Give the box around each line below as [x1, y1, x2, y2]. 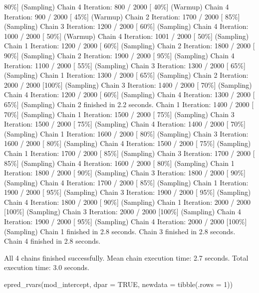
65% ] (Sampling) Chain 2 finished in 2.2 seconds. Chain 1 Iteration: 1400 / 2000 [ [4, 99, 254, 109]
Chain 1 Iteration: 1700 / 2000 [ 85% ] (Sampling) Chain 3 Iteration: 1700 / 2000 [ [4, 147, 255, 158]
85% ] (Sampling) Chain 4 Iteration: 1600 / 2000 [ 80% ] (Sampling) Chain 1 [4, 157, 235, 168]
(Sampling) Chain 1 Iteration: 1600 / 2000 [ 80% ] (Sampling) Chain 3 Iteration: [4, 128, 249, 139]
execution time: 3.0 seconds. [4, 262, 89, 273]
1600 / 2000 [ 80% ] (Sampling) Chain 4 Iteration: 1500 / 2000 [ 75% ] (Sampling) [4, 138, 251, 148]
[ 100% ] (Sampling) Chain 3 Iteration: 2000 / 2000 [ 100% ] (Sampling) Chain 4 [4, 206, 241, 217]
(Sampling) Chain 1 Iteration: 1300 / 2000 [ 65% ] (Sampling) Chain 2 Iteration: [4, 70, 249, 80]
